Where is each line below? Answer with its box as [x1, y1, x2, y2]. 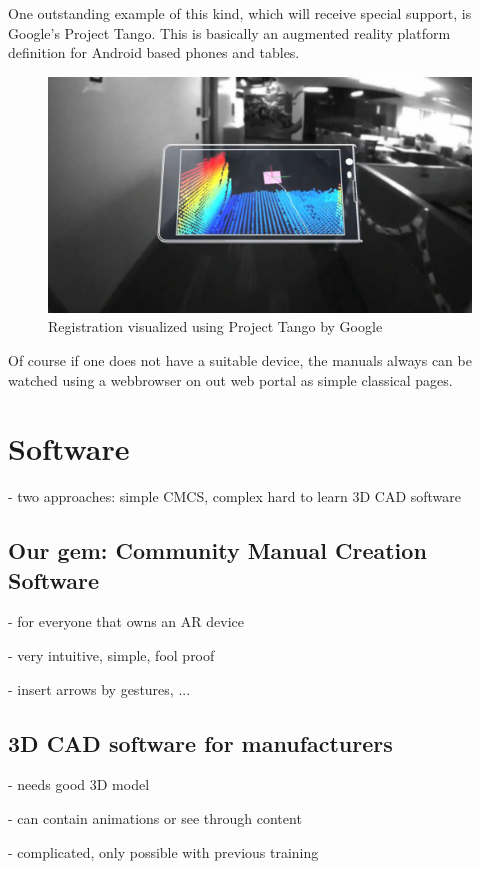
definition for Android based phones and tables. [8, 42, 300, 63]
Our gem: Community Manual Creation [8, 535, 427, 566]
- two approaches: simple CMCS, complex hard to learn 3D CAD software [8, 486, 462, 507]
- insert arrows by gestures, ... [8, 678, 191, 699]
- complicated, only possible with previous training [8, 841, 319, 862]
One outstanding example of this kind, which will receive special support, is [8, 3, 472, 23]
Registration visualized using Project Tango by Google [48, 316, 383, 337]
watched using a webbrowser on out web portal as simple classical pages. [8, 369, 453, 390]
